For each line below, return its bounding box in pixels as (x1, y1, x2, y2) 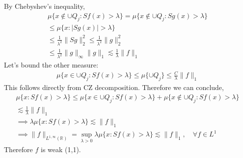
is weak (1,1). (41, 144, 81, 154)
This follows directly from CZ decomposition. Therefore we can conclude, (4, 82, 224, 92)
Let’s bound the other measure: (4, 60, 99, 70)
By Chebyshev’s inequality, (4, 1, 85, 11)
